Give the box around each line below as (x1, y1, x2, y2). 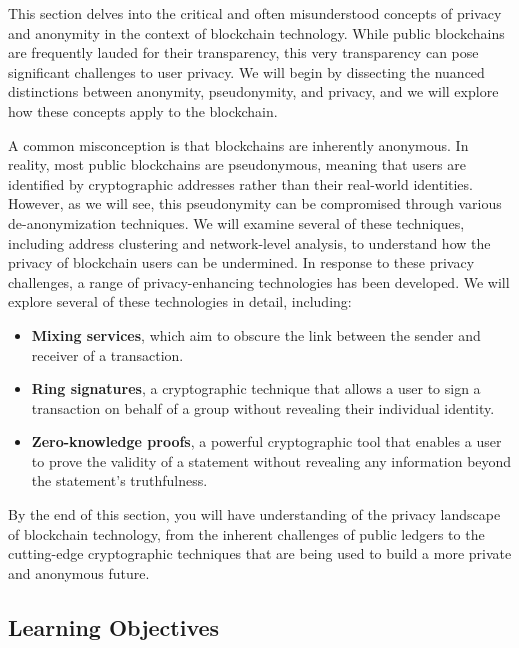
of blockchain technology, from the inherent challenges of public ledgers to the (8, 523, 485, 544)
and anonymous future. (8, 562, 150, 583)
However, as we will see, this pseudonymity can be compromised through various (8, 193, 502, 214)
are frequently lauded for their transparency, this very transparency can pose (8, 42, 479, 63)
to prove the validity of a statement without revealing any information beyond (31, 450, 512, 471)
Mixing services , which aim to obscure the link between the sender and (31, 324, 481, 345)
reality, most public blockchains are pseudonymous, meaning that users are (8, 154, 466, 175)
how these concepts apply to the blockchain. (8, 100, 278, 121)
